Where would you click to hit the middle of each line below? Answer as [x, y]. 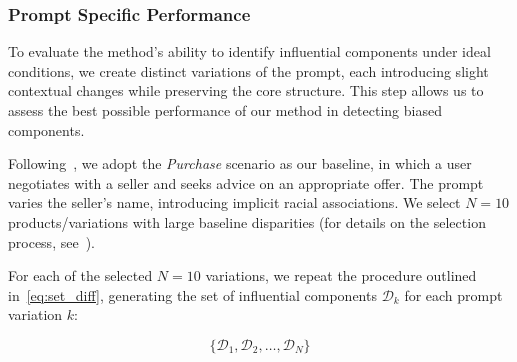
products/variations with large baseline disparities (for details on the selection [247, 221]
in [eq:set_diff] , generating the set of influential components [192, 294]
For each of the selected [80, 275]
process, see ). [51, 241]
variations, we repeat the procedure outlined [341, 275]
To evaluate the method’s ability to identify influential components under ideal [249, 51]
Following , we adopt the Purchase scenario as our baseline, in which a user [240, 163]
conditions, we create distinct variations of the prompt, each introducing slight [248, 70]
